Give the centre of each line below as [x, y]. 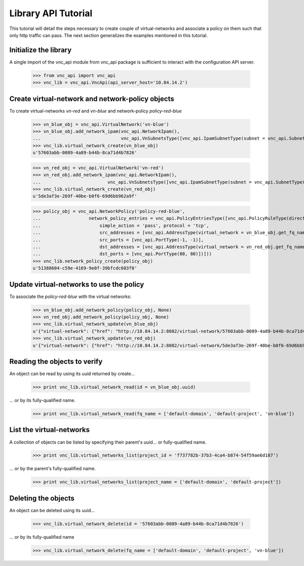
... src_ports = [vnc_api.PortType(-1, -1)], [118, 240]
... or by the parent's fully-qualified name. [53, 469]
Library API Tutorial [51, 13]
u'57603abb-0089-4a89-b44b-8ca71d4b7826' [85, 153]
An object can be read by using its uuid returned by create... [72, 374]
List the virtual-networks [49, 430]
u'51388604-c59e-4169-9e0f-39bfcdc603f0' [85, 268]
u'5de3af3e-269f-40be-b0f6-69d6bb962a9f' [85, 196]
